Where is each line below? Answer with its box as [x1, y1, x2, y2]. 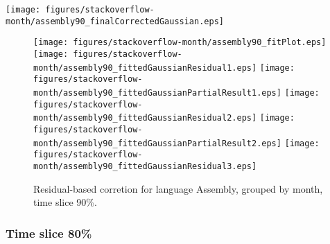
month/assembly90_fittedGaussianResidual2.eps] [33, 113, 257, 123]
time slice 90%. [33, 195, 97, 209]
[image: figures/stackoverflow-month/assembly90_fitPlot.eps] [33, 37, 327, 48]
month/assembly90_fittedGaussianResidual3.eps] [33, 161, 257, 171]
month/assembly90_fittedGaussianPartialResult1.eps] [33, 87, 281, 98]
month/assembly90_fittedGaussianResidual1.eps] [33, 62, 257, 73]
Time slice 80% [6, 224, 92, 241]
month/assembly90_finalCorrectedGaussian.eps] [6, 16, 224, 26]
